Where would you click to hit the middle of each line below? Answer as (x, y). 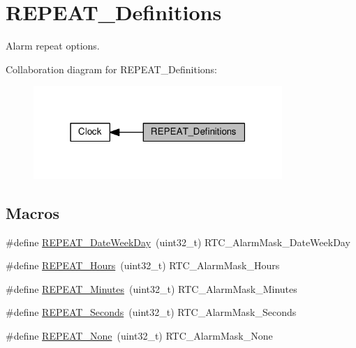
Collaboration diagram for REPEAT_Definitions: (112, 69)
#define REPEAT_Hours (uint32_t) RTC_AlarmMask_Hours (143, 265)
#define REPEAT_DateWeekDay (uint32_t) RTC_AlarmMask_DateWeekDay (178, 242)
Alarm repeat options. (53, 46)
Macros (32, 212)
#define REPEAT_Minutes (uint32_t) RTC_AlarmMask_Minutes (151, 288)
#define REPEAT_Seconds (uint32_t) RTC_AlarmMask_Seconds (151, 312)
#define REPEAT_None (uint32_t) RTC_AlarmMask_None (139, 336)
